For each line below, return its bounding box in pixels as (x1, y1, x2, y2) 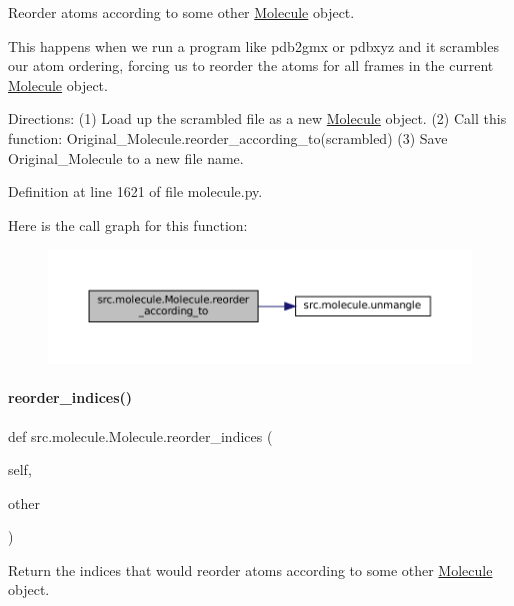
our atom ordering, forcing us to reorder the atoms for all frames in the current (8, 55, 494, 76)
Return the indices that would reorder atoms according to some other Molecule (8, 559, 493, 580)
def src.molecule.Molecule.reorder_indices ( (8, 425, 273, 446)
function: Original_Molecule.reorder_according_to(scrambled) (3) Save (8, 127, 448, 148)
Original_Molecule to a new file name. (8, 147, 244, 168)
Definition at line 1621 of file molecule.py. (8, 181, 263, 202)
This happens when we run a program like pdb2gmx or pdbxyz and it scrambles (8, 35, 499, 56)
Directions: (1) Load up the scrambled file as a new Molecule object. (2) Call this (8, 108, 507, 129)
